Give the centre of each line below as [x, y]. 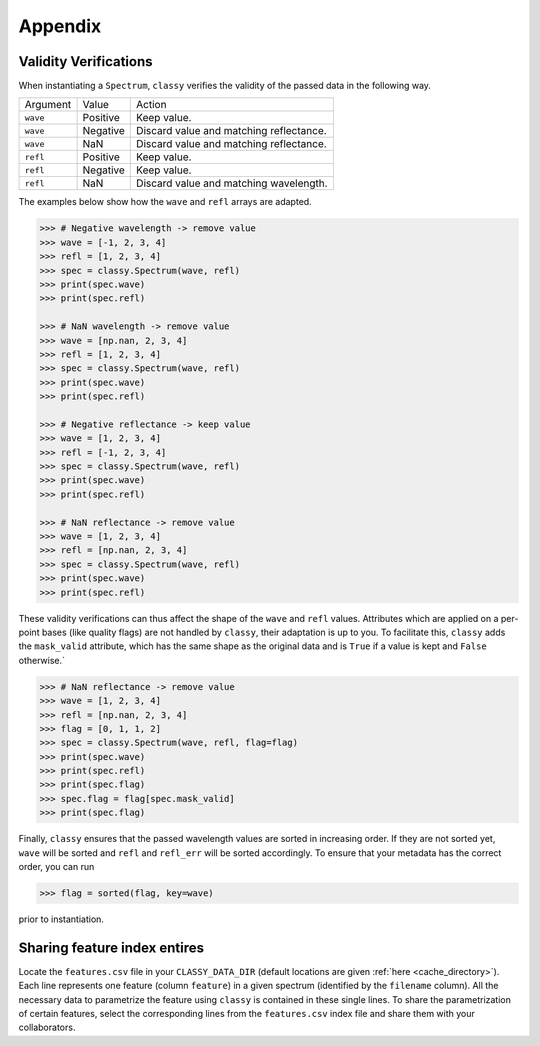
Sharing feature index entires [111, 947]
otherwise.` [41, 660]
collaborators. [47, 1027]
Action [151, 105]
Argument [48, 105]
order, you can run [56, 867]
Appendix [60, 26]
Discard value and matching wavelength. [232, 183]
